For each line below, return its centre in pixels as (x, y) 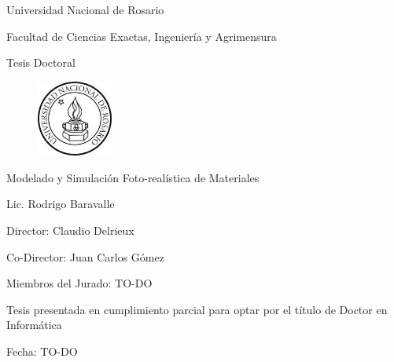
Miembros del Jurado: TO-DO (79, 283)
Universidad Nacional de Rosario (85, 9)
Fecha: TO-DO (42, 351)
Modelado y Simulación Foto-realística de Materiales (133, 177)
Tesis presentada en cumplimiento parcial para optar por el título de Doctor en (197, 309)
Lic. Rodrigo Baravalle (61, 204)
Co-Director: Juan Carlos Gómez (85, 256)
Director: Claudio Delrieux (70, 230)
